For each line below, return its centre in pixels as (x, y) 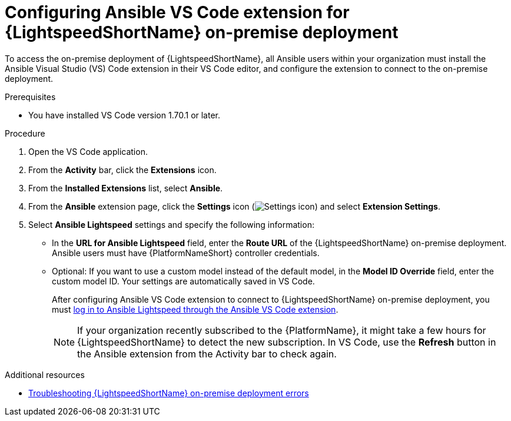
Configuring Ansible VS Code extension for (177, 12)
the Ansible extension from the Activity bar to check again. (207, 354)
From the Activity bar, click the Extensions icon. (122, 170)
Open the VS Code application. (88, 151)
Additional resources (45, 374)
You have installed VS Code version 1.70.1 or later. (125, 115)
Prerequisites (30, 97)
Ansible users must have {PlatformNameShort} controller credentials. (186, 253)
